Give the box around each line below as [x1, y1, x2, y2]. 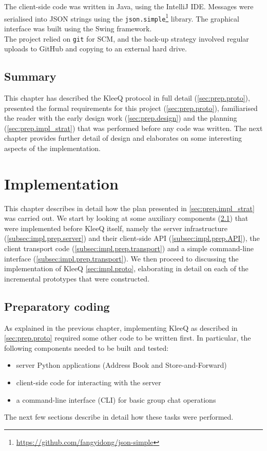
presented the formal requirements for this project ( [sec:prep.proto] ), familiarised [4, 102, 258, 113]
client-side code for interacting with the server [16, 377, 161, 387]
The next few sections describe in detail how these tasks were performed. [4, 411, 234, 422]
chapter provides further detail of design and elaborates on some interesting [4, 133, 242, 143]
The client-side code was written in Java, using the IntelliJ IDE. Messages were [4, 1, 254, 11]
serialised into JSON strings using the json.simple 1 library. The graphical [4, 11, 239, 24]
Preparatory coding [4, 298, 110, 314]
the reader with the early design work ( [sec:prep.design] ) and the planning [4, 112, 237, 123]
